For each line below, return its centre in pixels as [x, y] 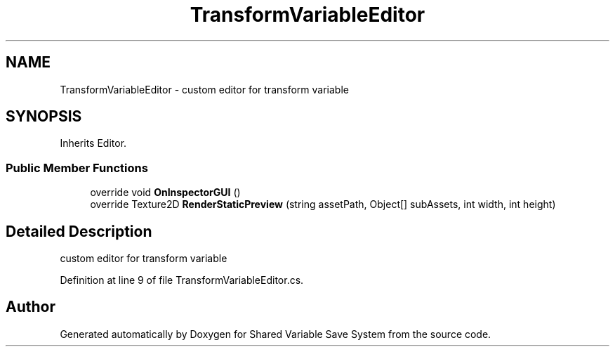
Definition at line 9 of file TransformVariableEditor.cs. [182, 280]
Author [31, 307]
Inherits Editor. [93, 143]
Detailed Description [79, 231]
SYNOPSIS [44, 117]
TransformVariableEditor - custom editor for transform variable [204, 89]
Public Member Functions [77, 168]
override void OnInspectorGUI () [165, 193]
